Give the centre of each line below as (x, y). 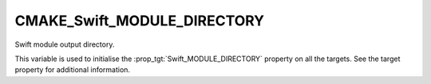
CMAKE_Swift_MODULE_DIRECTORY (140, 21)
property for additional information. (73, 70)
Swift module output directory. (65, 44)
